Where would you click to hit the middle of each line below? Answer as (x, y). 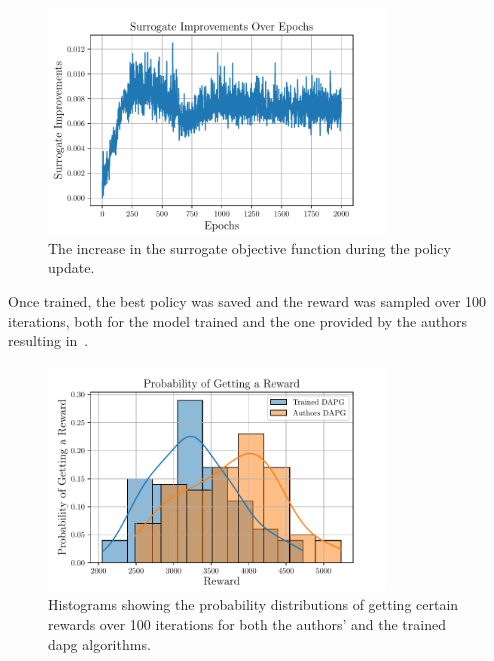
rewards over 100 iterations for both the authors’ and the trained (247, 624)
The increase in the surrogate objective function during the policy (249, 247)
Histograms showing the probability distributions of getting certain (253, 604)
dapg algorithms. (99, 643)
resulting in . (48, 340)
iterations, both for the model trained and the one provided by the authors (237, 320)
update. (71, 267)
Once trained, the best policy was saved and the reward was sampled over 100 (247, 300)
